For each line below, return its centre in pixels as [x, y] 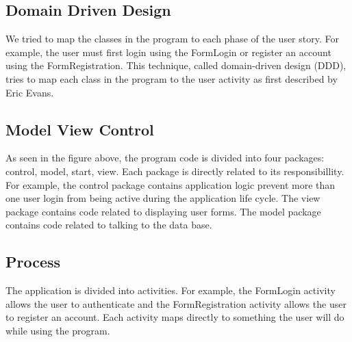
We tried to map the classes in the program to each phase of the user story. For [172, 39]
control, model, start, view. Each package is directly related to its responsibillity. [175, 171]
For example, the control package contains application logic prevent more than [171, 184]
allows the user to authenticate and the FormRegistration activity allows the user [176, 303]
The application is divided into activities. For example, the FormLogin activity [171, 290]
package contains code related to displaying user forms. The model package [163, 211]
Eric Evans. [30, 92]
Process [33, 262]
